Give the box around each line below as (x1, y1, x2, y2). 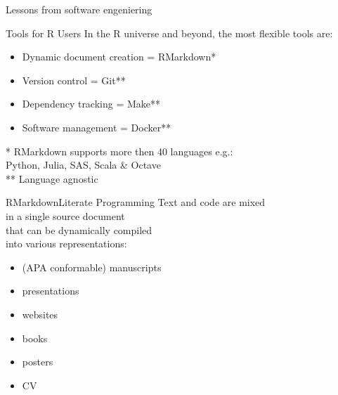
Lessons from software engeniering (6, 2, 152, 16)
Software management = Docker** (22, 119, 171, 134)
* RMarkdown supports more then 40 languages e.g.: (6, 143, 233, 158)
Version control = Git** (22, 72, 126, 87)
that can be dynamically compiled (6, 222, 152, 237)
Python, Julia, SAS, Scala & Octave (6, 157, 161, 172)
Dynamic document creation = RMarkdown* (22, 49, 216, 64)
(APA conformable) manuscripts (22, 259, 162, 274)
